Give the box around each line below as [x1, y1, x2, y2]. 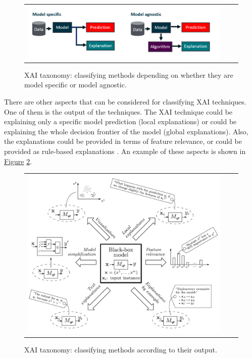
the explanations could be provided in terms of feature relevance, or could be [4, 136, 242, 146]
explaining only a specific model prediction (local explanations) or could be [4, 116, 237, 127]
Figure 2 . [4, 156, 32, 166]
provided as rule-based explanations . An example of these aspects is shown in [4, 146, 246, 157]
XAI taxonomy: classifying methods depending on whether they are [24, 69, 233, 80]
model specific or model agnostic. [24, 79, 127, 90]
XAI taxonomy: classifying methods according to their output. [24, 344, 217, 354]
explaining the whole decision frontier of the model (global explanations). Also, [4, 126, 248, 136]
